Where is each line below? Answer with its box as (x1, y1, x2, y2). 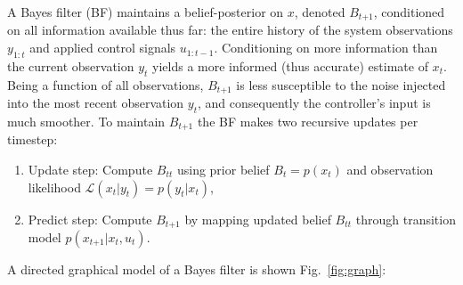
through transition (355, 209, 456, 228)
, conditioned (373, 3, 445, 20)
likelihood (28, 177, 81, 196)
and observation (346, 159, 434, 178)
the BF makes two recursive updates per (197, 111, 418, 130)
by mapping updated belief (184, 209, 331, 228)
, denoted (294, 3, 345, 20)
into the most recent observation (7, 94, 184, 112)
